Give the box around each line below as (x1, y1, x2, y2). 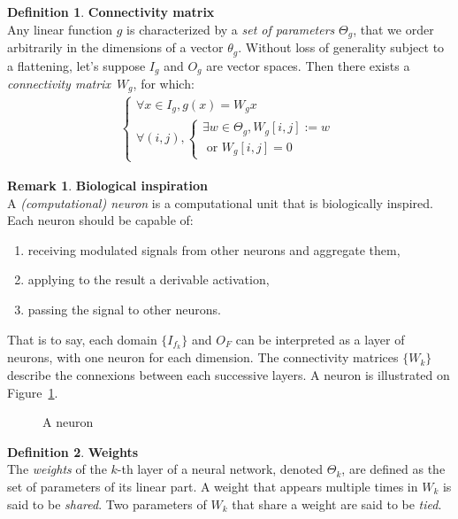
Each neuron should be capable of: (7, 211, 194, 229)
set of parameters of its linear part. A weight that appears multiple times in (7, 476, 418, 495)
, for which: (133, 74, 195, 92)
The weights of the (7, 460, 107, 478)
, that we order (353, 19, 434, 38)
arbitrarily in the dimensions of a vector (7, 38, 224, 57)
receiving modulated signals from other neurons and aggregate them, (27, 240, 401, 259)
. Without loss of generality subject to (238, 38, 445, 57)
